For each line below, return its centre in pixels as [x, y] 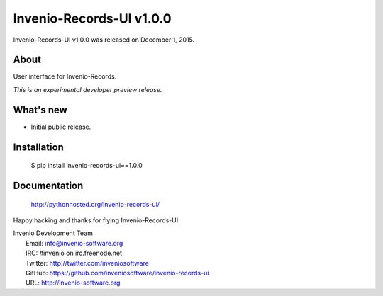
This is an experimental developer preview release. [88, 89]
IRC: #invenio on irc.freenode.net [74, 253]
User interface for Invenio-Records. [65, 76]
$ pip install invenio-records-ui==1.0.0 [87, 166]
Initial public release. [61, 127]
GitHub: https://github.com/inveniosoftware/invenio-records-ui [117, 273]
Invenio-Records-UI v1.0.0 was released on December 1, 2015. [104, 40]
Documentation [48, 185]
